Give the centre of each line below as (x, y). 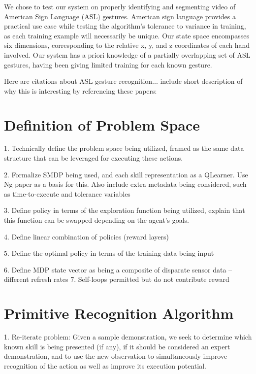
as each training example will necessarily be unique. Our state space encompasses (127, 35)
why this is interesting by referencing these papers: (80, 90)
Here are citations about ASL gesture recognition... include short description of (123, 81)
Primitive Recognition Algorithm (119, 313)
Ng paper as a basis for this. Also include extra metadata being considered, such (125, 184)
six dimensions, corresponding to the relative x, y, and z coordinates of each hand (127, 45)
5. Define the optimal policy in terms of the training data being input (109, 253)
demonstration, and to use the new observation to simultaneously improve (116, 356)
